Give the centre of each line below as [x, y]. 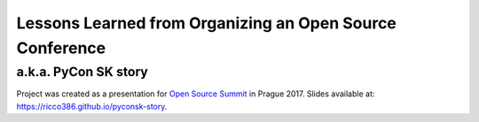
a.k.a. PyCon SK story [82, 72]
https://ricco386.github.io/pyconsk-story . [92, 106]
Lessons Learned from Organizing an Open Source [206, 23]
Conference [61, 48]
